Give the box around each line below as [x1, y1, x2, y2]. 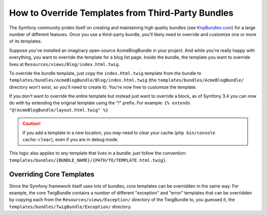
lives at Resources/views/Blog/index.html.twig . [9, 61, 120, 67]
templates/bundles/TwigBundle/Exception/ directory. [9, 204, 132, 210]
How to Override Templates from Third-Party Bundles [9, 7, 234, 18]
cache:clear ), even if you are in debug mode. [22, 137, 119, 143]
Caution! [22, 121, 41, 127]
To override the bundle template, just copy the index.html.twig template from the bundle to [9, 70, 201, 76]
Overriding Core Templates [9, 170, 95, 179]
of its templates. [9, 38, 42, 44]
